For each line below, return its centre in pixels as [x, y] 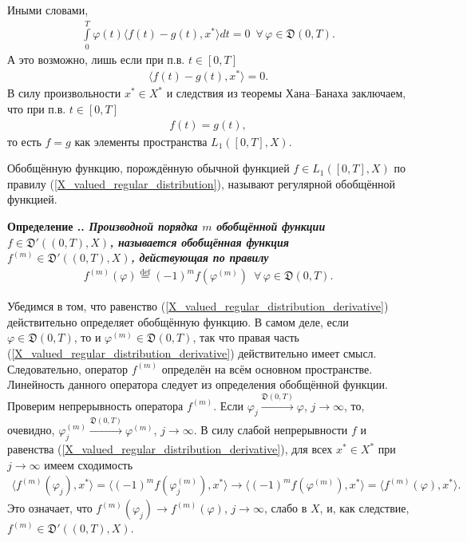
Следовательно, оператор [67, 368]
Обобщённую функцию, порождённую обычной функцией [148, 168]
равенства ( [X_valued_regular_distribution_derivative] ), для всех [170, 449]
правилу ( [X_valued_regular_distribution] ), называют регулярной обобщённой [202, 183]
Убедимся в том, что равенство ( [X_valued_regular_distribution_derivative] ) [198, 306]
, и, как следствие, [364, 508]
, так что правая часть [246, 337]
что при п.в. [37, 109]
